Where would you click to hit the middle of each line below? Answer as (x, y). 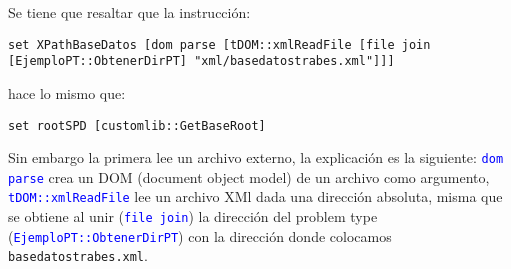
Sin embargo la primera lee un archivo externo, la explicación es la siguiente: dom (256, 157)
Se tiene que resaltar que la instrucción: (129, 12)
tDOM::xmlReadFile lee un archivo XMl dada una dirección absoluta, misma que (255, 196)
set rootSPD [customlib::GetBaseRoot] (137, 125)
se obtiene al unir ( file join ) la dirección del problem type (193, 216)
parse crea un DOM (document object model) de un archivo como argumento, (249, 176)
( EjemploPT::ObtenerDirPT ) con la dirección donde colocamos (200, 235)
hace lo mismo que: (67, 92)
